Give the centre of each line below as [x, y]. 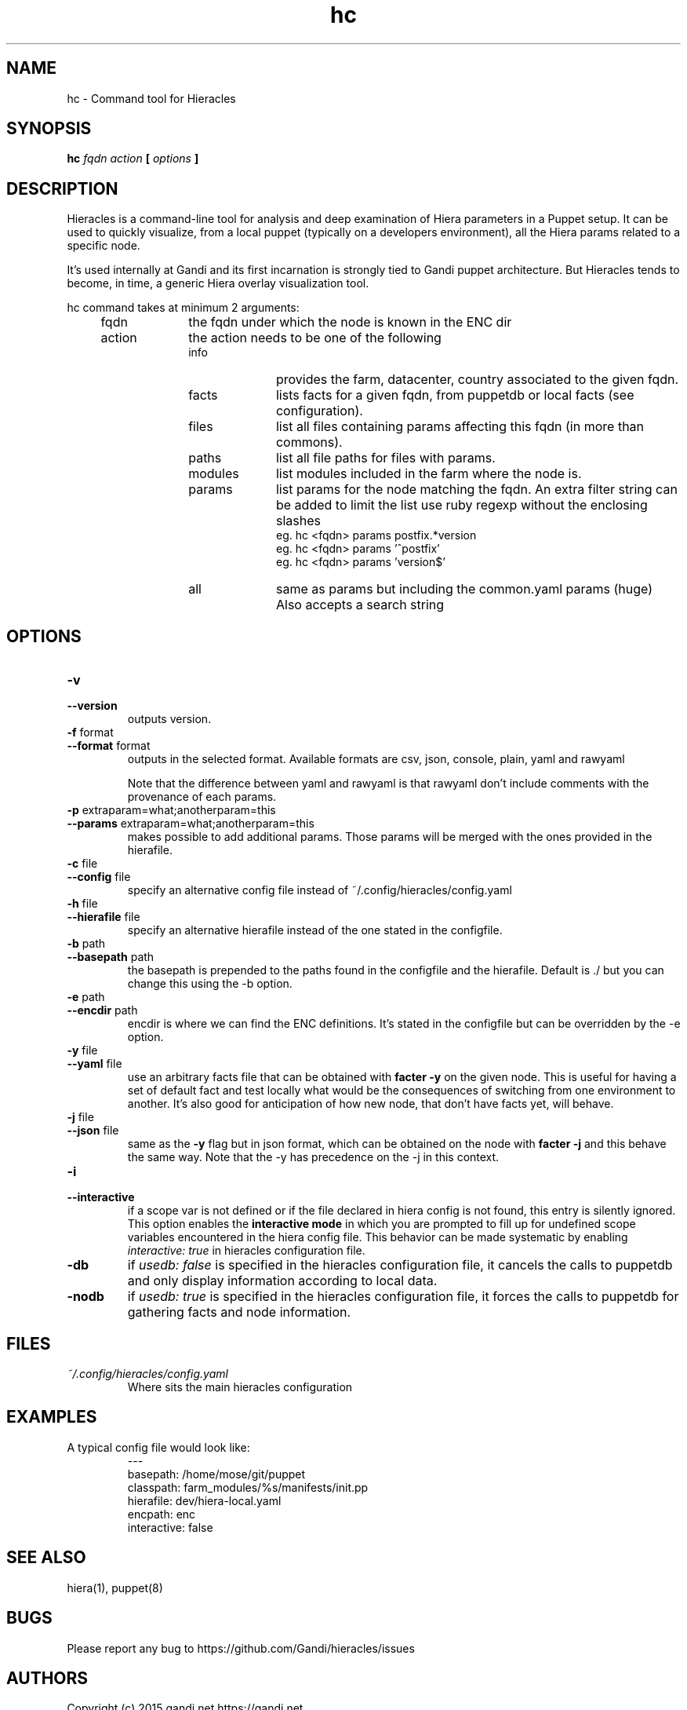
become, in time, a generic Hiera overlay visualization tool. [218, 283]
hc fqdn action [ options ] [133, 159]
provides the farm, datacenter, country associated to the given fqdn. [477, 380]
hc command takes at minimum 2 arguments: [183, 308]
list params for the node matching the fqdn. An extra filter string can [476, 490]
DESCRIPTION [62, 188]
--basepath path [111, 957]
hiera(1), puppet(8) [115, 1588]
